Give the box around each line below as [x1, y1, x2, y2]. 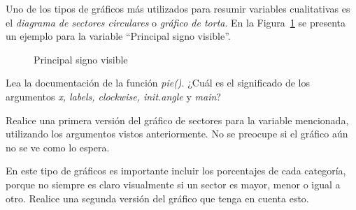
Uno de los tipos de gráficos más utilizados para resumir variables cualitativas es [6, 1, 350, 15]
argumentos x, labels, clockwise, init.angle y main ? [6, 89, 221, 103]
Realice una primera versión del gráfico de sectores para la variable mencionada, [6, 112, 349, 127]
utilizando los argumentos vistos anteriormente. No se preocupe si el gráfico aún [6, 126, 348, 141]
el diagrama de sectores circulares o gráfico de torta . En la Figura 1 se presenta [6, 15, 346, 29]
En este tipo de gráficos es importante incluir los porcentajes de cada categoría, [6, 163, 346, 178]
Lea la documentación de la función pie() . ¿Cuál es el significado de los [6, 75, 310, 90]
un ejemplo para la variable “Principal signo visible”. [6, 29, 231, 43]
